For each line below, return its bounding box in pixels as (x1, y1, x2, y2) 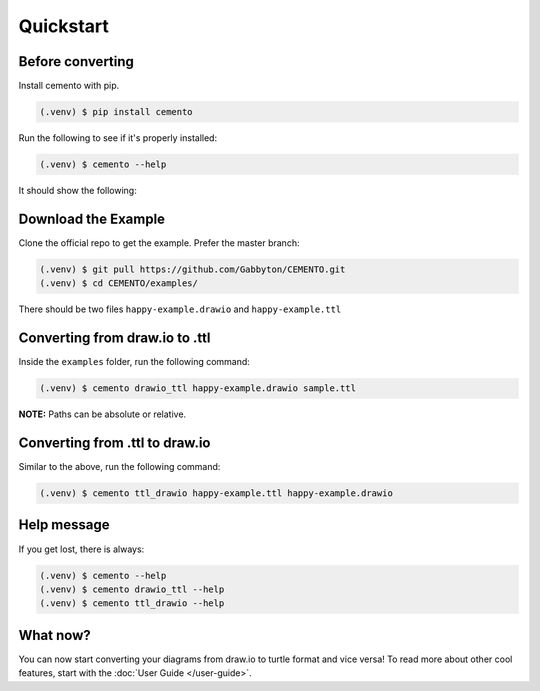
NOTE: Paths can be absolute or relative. (18, 408, 187, 420)
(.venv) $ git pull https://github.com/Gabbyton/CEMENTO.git (39, 263, 346, 275)
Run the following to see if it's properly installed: (18, 132, 218, 144)
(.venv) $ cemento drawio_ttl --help (39, 583, 225, 595)
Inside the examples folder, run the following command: (18, 356, 250, 368)
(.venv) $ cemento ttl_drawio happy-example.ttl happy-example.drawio (39, 488, 394, 499)
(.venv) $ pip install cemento (39, 106, 194, 118)
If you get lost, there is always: (18, 543, 145, 555)
